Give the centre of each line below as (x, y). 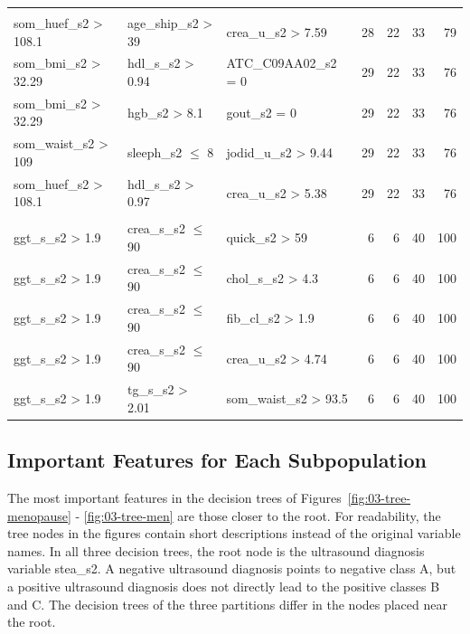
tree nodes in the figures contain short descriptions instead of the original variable (234, 533)
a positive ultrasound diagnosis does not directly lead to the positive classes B (224, 587)
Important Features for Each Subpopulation (217, 460)
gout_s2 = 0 (261, 112)
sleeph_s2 (155, 152)
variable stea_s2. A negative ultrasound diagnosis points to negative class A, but (232, 568)
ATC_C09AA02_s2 (282, 63)
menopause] (39, 515)
